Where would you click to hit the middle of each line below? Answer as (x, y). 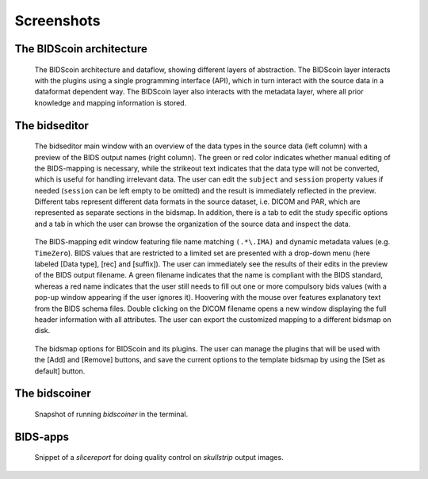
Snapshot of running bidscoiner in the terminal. (111, 414)
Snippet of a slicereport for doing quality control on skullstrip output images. (159, 458)
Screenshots (57, 21)
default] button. (60, 371)
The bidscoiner (53, 394)
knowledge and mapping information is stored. (111, 102)
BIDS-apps (42, 437)
